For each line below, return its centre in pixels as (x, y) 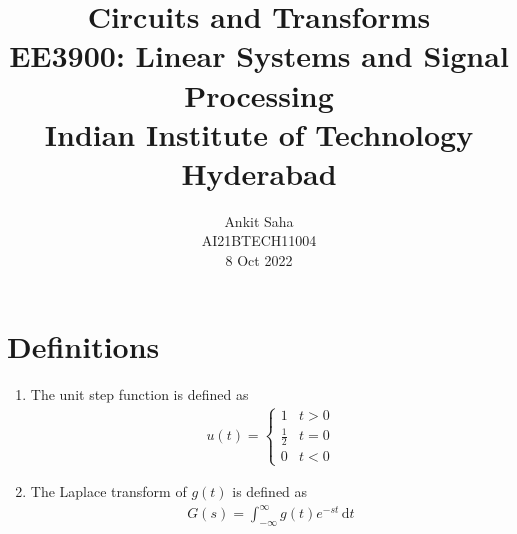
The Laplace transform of (108, 491)
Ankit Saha (259, 220)
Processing (259, 94)
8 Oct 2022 (259, 260)
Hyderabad (259, 172)
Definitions (83, 345)
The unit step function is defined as (139, 393)
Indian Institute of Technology (259, 133)
